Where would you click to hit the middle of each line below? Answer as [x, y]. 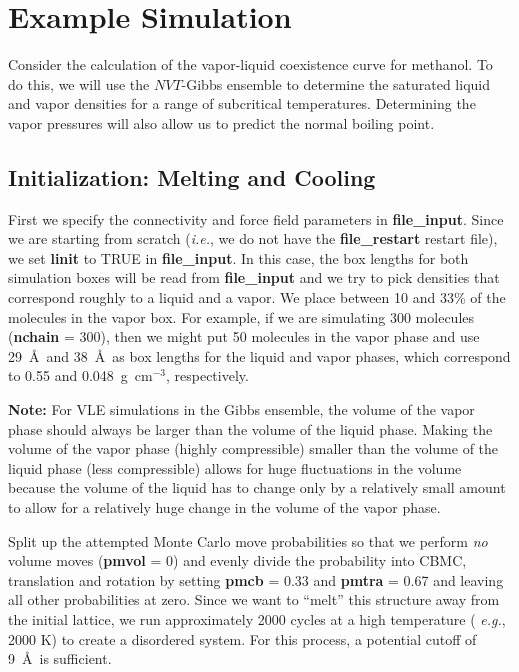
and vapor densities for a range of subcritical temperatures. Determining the [242, 103]
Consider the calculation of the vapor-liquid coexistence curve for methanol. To [250, 64]
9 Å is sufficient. [60, 658]
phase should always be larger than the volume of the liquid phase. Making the [250, 428]
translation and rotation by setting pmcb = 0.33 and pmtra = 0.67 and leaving [256, 579]
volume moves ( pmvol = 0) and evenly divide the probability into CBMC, [237, 560]
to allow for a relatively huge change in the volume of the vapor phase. [224, 507]
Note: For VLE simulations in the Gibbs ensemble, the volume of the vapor [241, 409]
